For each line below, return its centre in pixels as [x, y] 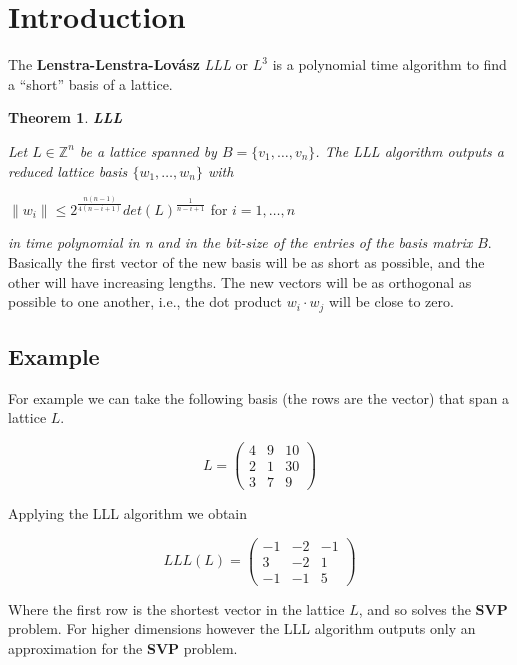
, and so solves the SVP [433, 608]
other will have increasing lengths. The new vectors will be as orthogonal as [240, 281]
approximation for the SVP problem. [123, 648]
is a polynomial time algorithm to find [389, 64]
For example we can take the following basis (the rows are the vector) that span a [259, 397]
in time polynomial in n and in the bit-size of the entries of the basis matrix [240, 242]
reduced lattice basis [68, 170]
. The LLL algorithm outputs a [409, 150]
